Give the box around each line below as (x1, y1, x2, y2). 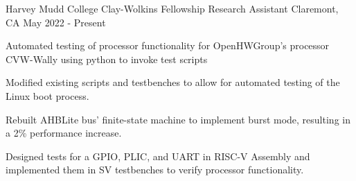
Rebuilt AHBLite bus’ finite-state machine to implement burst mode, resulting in (6, 112, 350, 126)
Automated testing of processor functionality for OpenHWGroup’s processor (6, 38, 330, 53)
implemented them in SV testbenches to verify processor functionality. (6, 162, 304, 177)
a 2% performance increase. (6, 126, 122, 140)
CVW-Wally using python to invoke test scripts (6, 51, 208, 66)
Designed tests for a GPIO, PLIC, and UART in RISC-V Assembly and (6, 148, 310, 163)
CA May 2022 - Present (6, 15, 106, 29)
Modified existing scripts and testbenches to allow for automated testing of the (6, 75, 340, 89)
